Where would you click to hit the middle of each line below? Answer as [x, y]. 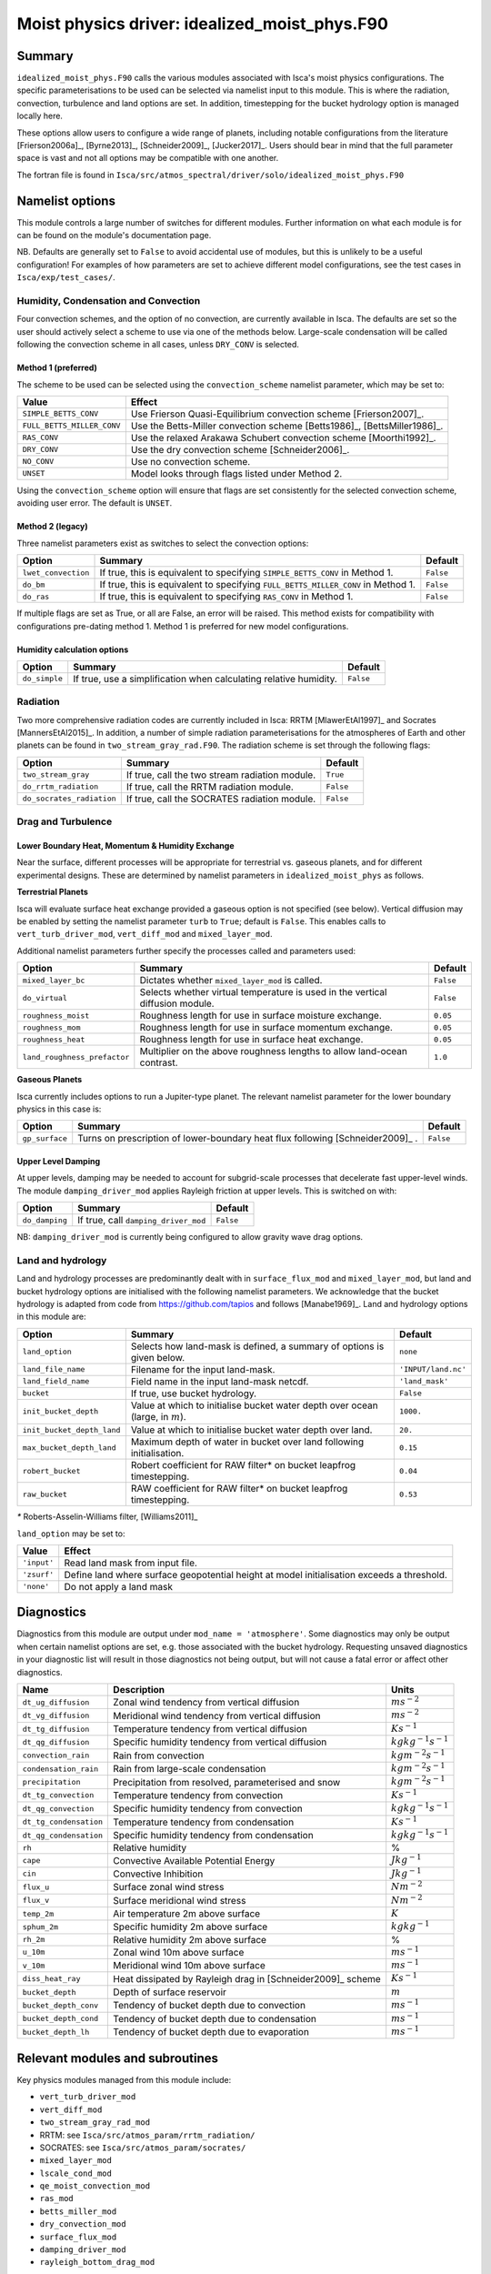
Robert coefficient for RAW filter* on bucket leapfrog [243, 1465]
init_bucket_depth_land [71, 1429]
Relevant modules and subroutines [117, 2058]
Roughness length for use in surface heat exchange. [251, 1040]
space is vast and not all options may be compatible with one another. [148, 158]
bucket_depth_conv [60, 2005]
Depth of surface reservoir [170, 1992]
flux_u [36, 1887]
